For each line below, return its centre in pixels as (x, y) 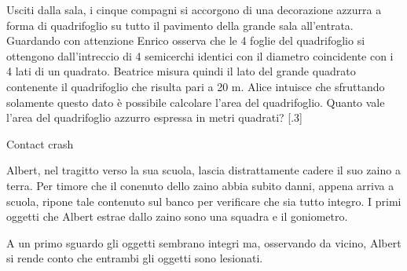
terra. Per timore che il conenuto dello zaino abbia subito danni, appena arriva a (200, 185)
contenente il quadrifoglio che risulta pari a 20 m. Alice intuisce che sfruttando (196, 86)
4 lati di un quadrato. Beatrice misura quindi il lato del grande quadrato (181, 71)
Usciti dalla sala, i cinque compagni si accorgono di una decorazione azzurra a (194, 9)
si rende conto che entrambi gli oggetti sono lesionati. (135, 258)
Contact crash (40, 143)
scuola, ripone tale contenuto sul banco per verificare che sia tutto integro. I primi (204, 201)
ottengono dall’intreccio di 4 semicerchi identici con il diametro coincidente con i (200, 55)
